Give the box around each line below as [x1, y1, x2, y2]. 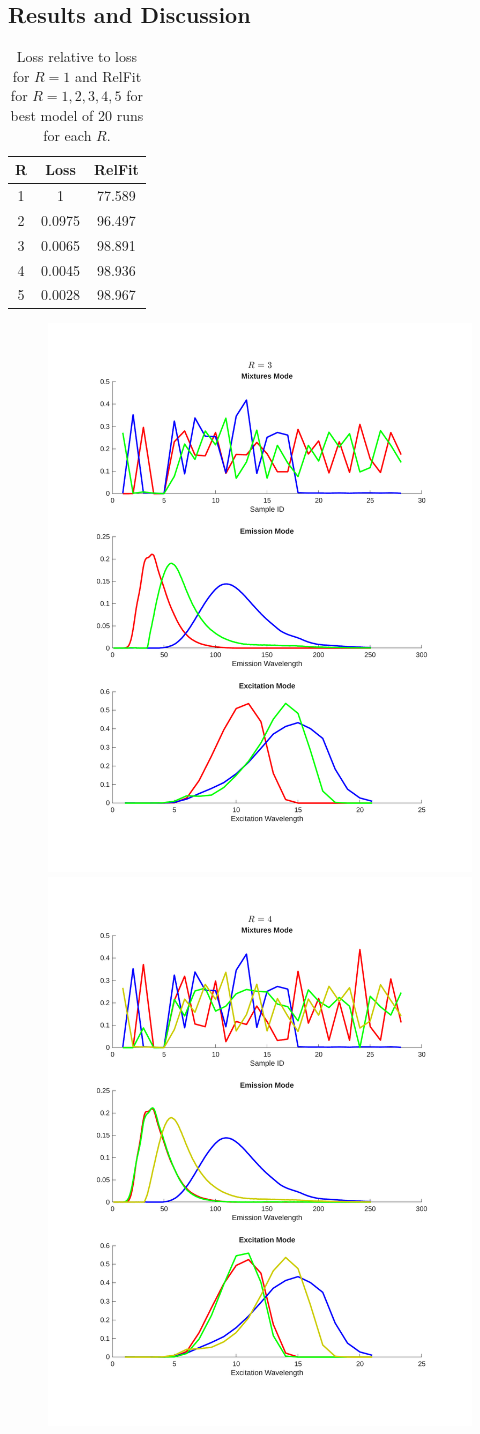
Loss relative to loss [16, 46, 138, 67]
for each [43, 124, 92, 145]
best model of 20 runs [10, 104, 144, 125]
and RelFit [75, 65, 142, 86]
